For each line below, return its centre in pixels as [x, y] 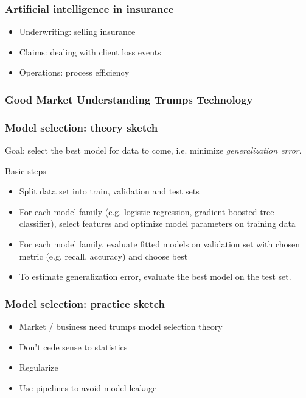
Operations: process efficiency [74, 72]
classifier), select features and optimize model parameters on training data [157, 223]
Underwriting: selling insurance [77, 31]
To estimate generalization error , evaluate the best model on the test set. [155, 276]
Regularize [39, 367]
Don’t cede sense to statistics [73, 346]
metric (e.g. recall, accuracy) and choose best [103, 256]
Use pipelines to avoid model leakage [88, 387]
